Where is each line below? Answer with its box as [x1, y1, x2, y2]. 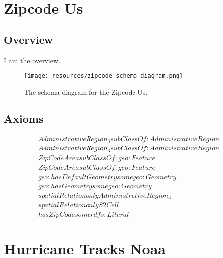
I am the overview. [4, 55, 60, 65]
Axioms [4, 111, 44, 126]
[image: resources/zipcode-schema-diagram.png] [24, 73, 183, 80]
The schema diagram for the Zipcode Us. [24, 86, 148, 97]
